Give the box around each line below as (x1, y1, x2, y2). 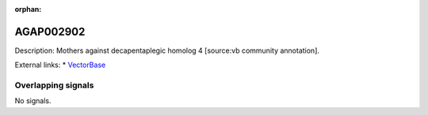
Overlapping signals (14, 80, 94, 91)
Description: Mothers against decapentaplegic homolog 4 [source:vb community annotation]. (14, 46, 320, 55)
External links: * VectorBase (14, 60, 106, 70)
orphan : (14, 5, 42, 13)
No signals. (14, 96, 52, 106)
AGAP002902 (14, 24, 86, 39)
